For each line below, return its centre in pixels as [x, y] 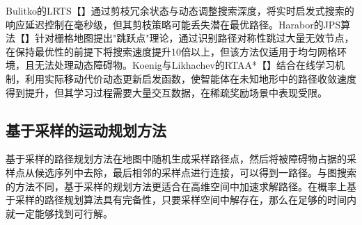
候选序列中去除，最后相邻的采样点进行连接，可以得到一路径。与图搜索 [195, 172]
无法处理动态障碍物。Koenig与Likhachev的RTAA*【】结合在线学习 [184, 65]
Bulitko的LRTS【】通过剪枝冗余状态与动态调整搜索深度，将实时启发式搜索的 [180, 10]
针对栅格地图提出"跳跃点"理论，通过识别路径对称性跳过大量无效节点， [194, 38]
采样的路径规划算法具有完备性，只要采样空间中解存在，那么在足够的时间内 [186, 200]
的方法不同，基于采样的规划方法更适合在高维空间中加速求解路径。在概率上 [176, 186]
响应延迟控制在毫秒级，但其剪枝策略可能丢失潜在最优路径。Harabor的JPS [173, 24]
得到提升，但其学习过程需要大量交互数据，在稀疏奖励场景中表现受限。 [166, 92]
